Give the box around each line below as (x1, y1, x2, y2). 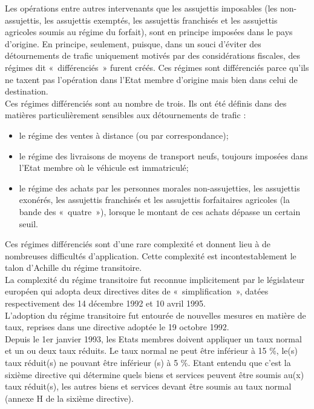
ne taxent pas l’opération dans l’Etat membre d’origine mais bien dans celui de (5, 73, 298, 85)
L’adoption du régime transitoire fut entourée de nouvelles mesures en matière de (5, 308, 306, 321)
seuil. (19, 217, 38, 230)
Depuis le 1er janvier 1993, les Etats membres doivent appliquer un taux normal (5, 332, 302, 345)
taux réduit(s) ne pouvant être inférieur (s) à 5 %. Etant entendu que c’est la (5, 356, 291, 369)
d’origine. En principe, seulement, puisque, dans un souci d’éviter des (5, 37, 261, 50)
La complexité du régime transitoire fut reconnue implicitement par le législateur (5, 273, 305, 285)
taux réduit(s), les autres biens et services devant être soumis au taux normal (5, 380, 292, 393)
